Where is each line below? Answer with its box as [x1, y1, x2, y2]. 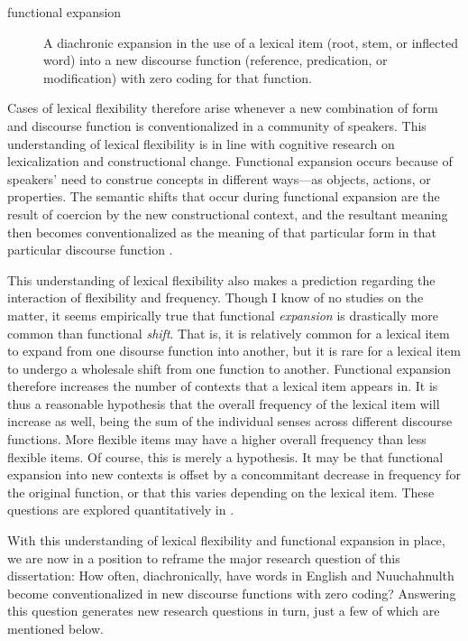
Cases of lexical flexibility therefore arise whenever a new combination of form [7, 98, 438, 117]
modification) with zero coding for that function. [43, 68, 313, 87]
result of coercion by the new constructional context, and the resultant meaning [7, 204, 448, 223]
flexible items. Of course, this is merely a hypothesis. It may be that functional [7, 447, 444, 466]
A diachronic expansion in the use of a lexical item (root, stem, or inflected [43, 33, 458, 51]
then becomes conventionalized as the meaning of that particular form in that [7, 222, 436, 241]
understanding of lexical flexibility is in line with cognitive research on [7, 134, 395, 153]
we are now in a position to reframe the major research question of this [7, 548, 400, 567]
